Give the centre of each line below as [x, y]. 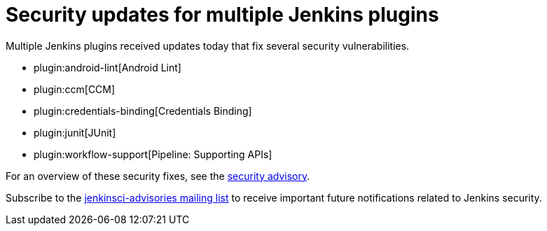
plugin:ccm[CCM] [75, 89]
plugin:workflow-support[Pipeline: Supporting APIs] [153, 154]
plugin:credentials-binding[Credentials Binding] [143, 111]
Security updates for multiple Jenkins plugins [222, 15]
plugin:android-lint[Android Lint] [108, 67]
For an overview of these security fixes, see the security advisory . [158, 176]
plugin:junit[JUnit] [75, 132]
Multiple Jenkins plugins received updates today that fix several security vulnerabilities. [208, 45]
